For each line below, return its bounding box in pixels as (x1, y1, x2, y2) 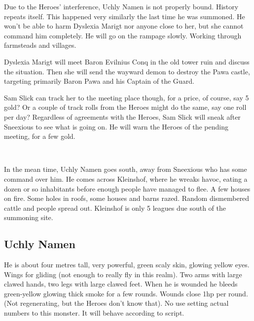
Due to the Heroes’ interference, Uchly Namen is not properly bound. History (4, 1, 239, 11)
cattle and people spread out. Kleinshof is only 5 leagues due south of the (4, 202, 226, 213)
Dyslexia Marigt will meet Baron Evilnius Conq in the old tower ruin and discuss (4, 56, 250, 66)
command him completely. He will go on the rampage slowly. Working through (4, 30, 242, 40)
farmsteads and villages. (4, 40, 76, 50)
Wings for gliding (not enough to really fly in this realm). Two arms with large (4, 269, 242, 279)
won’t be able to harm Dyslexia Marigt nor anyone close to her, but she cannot (4, 21, 244, 31)
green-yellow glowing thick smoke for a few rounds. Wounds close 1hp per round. (4, 288, 248, 298)
